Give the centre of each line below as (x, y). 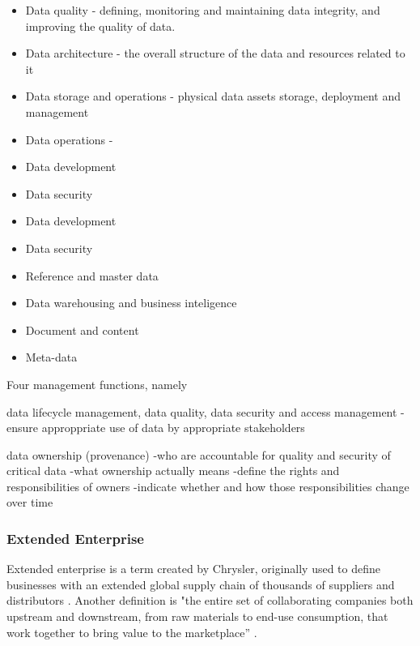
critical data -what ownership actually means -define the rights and (173, 471)
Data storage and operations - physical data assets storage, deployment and (213, 96)
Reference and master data (92, 275)
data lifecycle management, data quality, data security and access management (202, 411)
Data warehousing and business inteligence (131, 303)
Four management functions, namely (97, 384)
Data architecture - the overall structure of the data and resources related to (215, 53)
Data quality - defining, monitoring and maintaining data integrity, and (203, 10)
